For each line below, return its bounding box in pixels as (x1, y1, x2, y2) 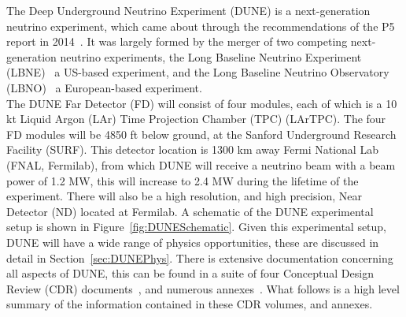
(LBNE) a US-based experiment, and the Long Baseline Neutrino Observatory (6, 64, 389, 80)
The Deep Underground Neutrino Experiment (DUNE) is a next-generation (6, 2, 371, 18)
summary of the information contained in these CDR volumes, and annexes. (6, 296, 373, 312)
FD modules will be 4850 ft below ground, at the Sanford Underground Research (6, 125, 397, 142)
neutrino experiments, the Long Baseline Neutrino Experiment (60, 48, 362, 65)
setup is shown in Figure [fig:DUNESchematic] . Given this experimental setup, (6, 218, 387, 235)
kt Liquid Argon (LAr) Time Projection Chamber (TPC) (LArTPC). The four (6, 110, 386, 127)
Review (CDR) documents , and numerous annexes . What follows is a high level (6, 280, 400, 296)
